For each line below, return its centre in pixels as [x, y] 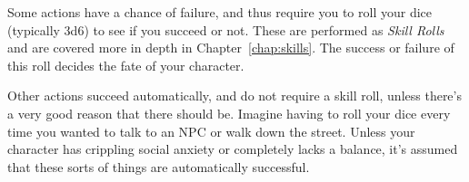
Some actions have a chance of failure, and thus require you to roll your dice [220, 12]
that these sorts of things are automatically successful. [159, 166]
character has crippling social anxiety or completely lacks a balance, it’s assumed [233, 149]
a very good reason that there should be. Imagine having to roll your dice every [229, 113]
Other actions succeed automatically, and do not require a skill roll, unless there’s [234, 96]
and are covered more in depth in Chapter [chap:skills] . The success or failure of [231, 48]
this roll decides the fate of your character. [126, 65]
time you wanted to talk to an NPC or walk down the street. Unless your [211, 131]
